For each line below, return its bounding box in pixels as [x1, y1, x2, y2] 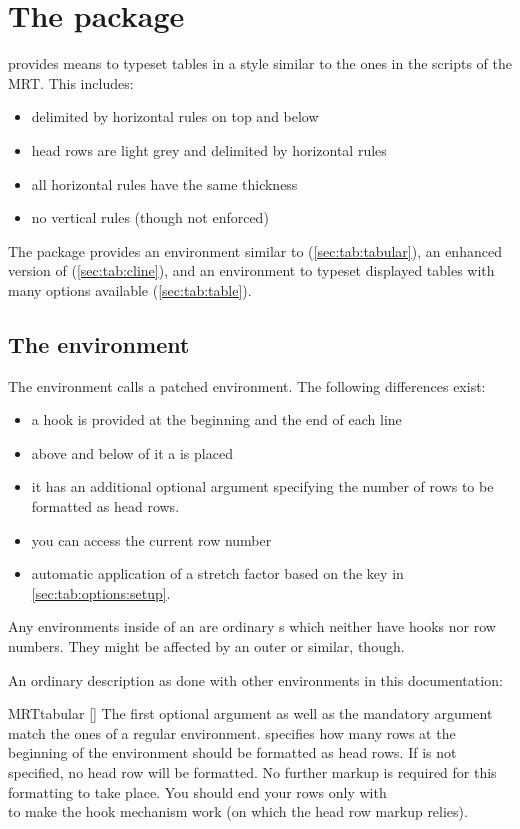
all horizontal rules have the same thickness [31, 173, 298, 194]
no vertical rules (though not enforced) [31, 207, 269, 228]
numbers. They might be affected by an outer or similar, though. [8, 636, 405, 657]
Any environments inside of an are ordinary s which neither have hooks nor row [8, 616, 496, 637]
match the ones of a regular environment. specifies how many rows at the [8, 722, 456, 743]
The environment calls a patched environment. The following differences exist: [8, 375, 486, 396]
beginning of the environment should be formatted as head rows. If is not [8, 742, 457, 763]
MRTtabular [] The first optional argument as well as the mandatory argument [8, 703, 493, 724]
